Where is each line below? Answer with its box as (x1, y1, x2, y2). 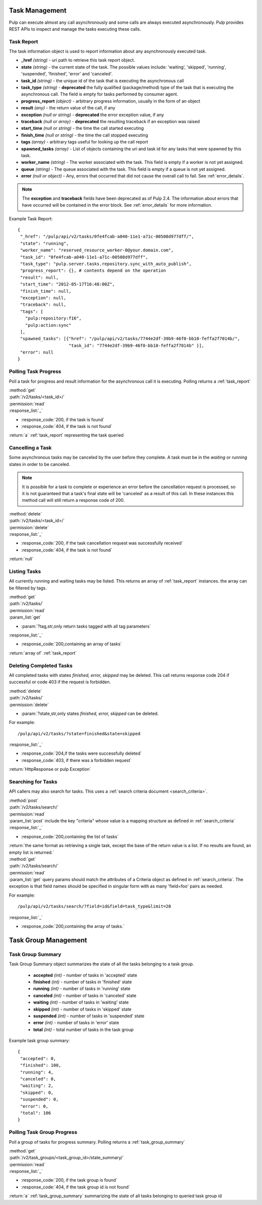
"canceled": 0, (20, 1076, 56, 1082)
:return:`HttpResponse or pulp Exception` (9, 766, 91, 772)
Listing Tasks (9, 568, 41, 575)
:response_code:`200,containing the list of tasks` (21, 833, 119, 839)
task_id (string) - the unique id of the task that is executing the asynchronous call (21, 78, 184, 84)
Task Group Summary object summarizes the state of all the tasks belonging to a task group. (9, 961, 194, 967)
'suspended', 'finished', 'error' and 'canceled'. (21, 71, 113, 77)
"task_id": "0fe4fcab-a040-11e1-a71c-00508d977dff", (20, 254, 148, 260)
